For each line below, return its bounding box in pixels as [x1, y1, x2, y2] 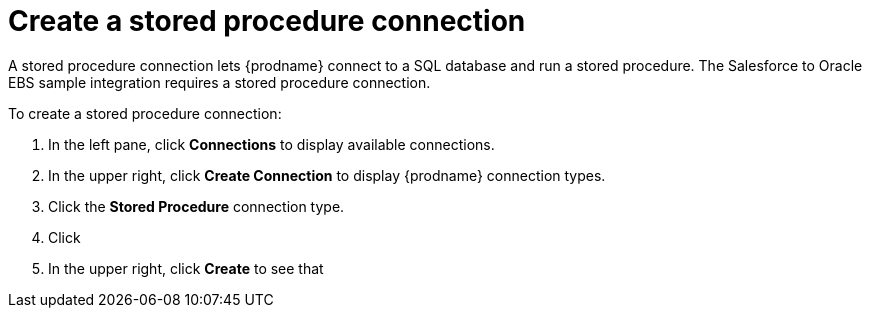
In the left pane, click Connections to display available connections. [48, 135, 495, 153]
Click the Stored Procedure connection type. [48, 197, 345, 215]
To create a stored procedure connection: [8, 104, 282, 122]
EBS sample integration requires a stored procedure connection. [8, 73, 431, 91]
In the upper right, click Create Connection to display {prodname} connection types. [48, 166, 606, 184]
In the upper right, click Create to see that [48, 259, 324, 277]
